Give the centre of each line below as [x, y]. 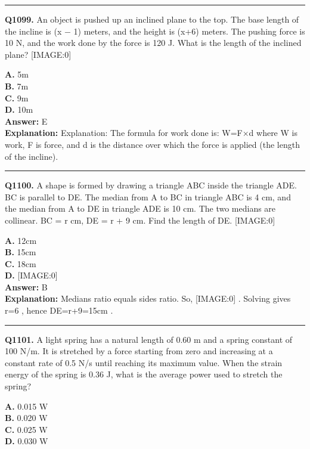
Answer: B [26, 287]
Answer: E [26, 121]
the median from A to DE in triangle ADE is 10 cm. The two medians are [140, 208]
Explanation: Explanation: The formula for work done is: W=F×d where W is [151, 133]
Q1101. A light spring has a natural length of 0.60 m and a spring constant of [149, 339]
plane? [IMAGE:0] [38, 54]
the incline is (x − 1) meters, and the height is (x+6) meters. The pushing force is [155, 31]
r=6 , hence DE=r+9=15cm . [59, 310]
